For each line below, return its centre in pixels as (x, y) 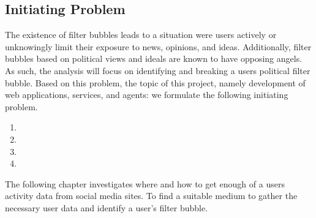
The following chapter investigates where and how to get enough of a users (145, 183)
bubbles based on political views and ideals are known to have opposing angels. (154, 58)
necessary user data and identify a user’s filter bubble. (107, 207)
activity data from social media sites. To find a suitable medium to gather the (151, 196)
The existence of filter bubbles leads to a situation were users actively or (141, 35)
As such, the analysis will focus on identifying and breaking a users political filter (158, 70)
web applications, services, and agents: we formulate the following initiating (147, 95)
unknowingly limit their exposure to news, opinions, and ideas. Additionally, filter (158, 46)
